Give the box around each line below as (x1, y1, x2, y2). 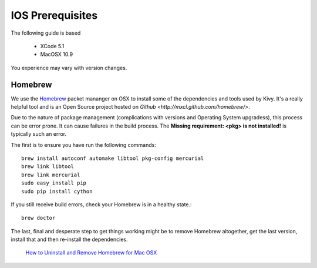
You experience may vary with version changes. (11, 64, 127, 71)
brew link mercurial (21, 171, 80, 178)
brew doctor (21, 215, 56, 222)
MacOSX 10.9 (40, 51, 73, 58)
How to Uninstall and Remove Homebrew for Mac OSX (25, 249, 157, 256)
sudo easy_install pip (21, 180, 87, 186)
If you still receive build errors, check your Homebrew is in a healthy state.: (11, 200, 192, 208)
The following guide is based (11, 29, 81, 36)
